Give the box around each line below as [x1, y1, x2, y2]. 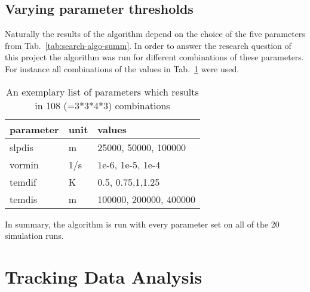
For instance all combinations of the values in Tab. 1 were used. [5, 62, 240, 75]
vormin [10, 157, 39, 171]
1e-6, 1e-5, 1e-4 [97, 157, 161, 171]
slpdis [10, 140, 33, 154]
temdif [10, 174, 36, 189]
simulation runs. [5, 229, 64, 242]
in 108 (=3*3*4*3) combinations [35, 98, 170, 112]
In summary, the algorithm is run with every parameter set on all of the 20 [5, 217, 280, 230]
